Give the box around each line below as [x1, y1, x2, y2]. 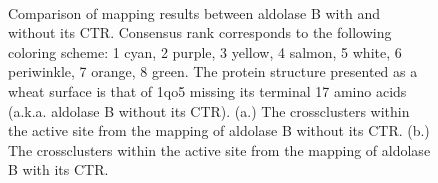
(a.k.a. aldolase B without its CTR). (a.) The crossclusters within [8, 100, 410, 121]
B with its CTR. [8, 159, 109, 180]
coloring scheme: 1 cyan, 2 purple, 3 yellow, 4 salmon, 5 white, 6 [8, 41, 402, 62]
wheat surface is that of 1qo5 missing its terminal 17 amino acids [8, 80, 407, 101]
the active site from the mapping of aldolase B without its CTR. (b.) [8, 120, 430, 141]
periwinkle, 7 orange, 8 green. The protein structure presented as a [8, 61, 418, 82]
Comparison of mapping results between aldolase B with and [8, 2, 380, 23]
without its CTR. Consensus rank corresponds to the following [8, 22, 392, 43]
